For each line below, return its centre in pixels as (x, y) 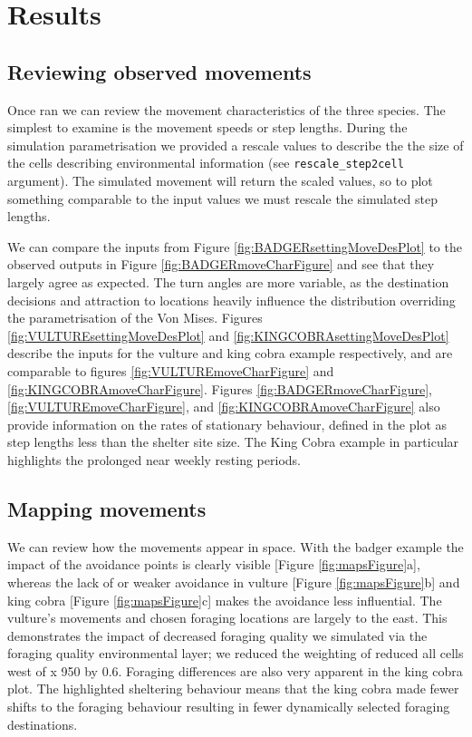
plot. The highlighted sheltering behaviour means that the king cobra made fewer (233, 689)
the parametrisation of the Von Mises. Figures (135, 318)
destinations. (43, 724)
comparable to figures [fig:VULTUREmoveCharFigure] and (171, 370)
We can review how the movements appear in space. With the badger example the (236, 546)
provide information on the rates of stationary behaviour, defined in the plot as (227, 424)
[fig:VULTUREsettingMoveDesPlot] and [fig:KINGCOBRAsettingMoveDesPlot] (228, 335)
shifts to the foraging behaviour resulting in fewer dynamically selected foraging (229, 707)
